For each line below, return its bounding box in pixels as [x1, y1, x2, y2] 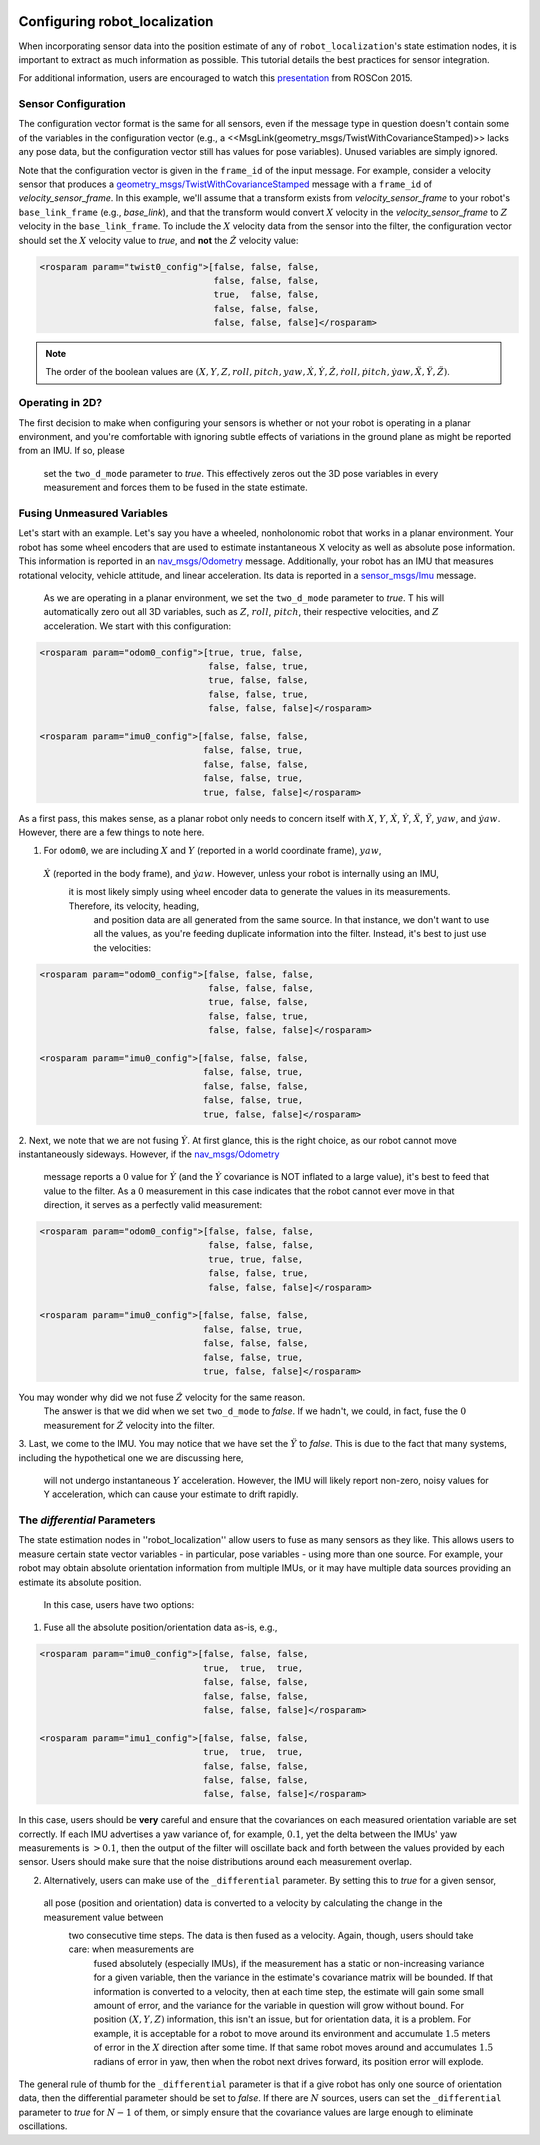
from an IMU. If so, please [18, 445, 125, 457]
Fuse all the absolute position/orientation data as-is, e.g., [43, 1621, 278, 1634]
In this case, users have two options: [43, 1599, 195, 1611]
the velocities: [93, 941, 152, 954]
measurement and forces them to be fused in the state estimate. [43, 481, 309, 494]
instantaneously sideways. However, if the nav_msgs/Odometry [18, 1148, 280, 1160]
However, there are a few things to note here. [18, 826, 205, 838]
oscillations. [18, 2120, 68, 2132]
